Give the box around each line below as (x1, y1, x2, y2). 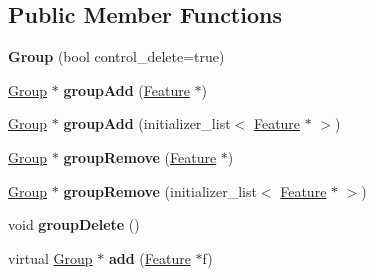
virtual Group (8, 247, 93, 268)
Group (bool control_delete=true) (8, 46, 225, 67)
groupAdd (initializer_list (63, 113, 231, 134)
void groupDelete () (8, 214, 140, 235)
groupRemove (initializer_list (63, 180, 257, 201)
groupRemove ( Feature (63, 146, 217, 167)
